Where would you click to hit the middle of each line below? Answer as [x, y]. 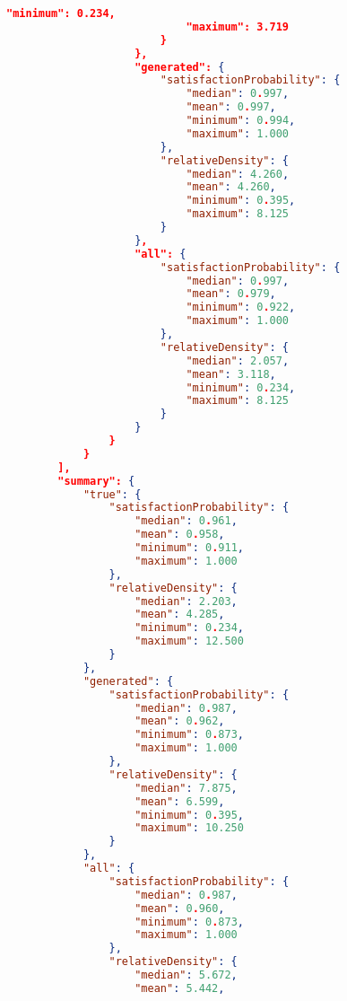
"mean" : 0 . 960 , [180, 908]
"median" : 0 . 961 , [186, 521]
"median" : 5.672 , [186, 975]
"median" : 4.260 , [238, 174]
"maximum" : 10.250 [189, 828]
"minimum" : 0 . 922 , [241, 307]
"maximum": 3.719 [238, 26]
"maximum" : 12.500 [189, 641]
